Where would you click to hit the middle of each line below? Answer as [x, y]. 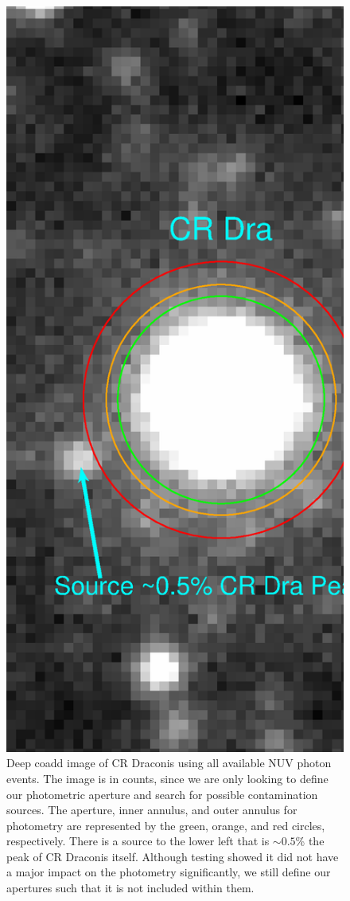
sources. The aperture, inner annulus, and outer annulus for [152, 810]
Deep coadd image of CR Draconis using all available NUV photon [169, 763]
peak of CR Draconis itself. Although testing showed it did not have [173, 856]
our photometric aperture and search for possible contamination [162, 794]
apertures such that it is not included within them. [130, 888]
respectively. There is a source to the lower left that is [138, 841]
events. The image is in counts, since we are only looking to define [167, 778]
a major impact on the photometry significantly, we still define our [169, 872]
